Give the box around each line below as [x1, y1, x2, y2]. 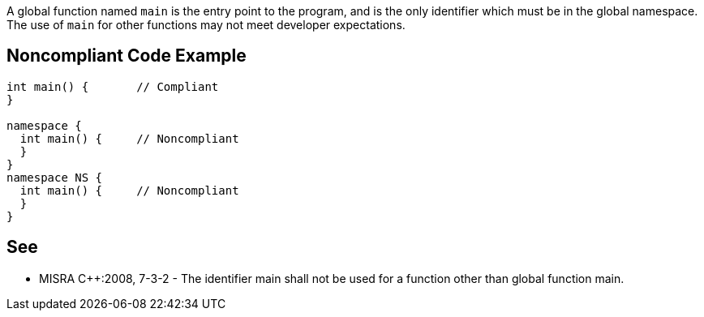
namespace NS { [6, 170, 103, 184]
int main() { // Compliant [6, 79, 219, 93]
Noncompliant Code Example [6, 45, 247, 66]
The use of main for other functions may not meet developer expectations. [6, 18, 406, 32]
